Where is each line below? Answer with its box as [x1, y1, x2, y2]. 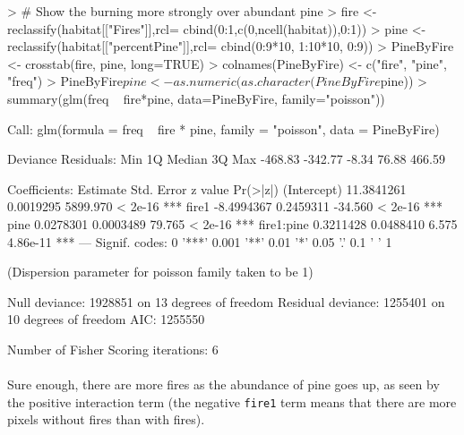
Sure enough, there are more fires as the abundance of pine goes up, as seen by [7, 375, 440, 394]
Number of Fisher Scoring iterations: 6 [7, 339, 219, 358]
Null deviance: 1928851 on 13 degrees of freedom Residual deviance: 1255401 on [7, 292, 445, 311]
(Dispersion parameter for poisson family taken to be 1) [7, 262, 314, 281]
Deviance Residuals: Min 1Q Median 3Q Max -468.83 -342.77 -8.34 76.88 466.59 [7, 149, 445, 168]
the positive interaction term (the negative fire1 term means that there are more [7, 392, 457, 411]
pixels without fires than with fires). [7, 410, 205, 429]
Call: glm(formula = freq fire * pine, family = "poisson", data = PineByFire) [7, 119, 440, 138]
